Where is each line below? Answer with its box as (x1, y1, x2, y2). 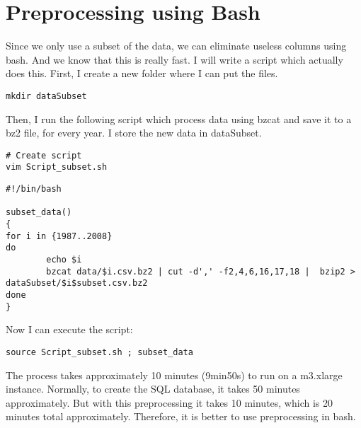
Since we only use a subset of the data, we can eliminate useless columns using (6, 38, 347, 53)
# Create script (6, 150, 82, 161)
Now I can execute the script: (6, 322, 133, 337)
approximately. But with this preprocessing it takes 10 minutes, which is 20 (6, 395, 333, 410)
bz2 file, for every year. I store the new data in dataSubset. (6, 125, 262, 140)
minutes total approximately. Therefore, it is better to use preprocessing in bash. (6, 409, 356, 424)
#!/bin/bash (6, 184, 62, 195)
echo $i (46, 255, 82, 265)
